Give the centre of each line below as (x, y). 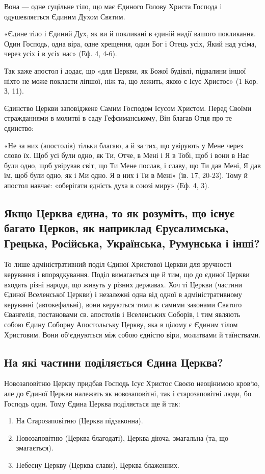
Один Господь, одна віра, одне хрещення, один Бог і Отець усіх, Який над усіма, (130, 43)
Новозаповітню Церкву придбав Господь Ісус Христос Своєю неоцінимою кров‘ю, (132, 383)
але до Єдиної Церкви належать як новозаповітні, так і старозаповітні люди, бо (128, 393)
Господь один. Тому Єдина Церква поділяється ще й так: (92, 403)
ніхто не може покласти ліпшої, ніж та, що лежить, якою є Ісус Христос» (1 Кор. (131, 81)
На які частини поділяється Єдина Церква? (114, 362)
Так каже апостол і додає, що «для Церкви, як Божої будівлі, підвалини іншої (125, 70)
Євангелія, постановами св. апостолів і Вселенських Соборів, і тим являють (122, 314)
